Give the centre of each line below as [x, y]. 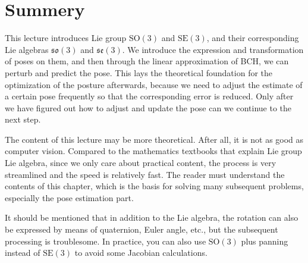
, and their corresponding [253, 38]
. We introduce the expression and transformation [213, 49]
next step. [23, 119]
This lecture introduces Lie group [66, 38]
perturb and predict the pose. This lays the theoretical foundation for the [139, 72]
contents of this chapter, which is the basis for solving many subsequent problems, [154, 186]
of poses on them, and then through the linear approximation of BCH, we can [147, 61]
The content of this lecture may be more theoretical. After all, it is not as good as [154, 139]
